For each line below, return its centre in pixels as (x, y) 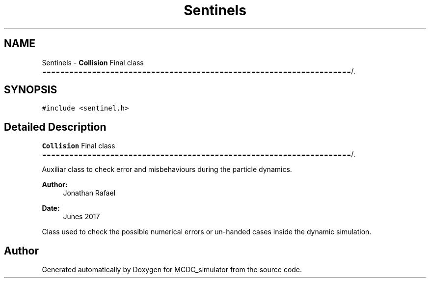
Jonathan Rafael (89, 193)
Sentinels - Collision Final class (93, 62)
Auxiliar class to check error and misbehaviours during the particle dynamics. (167, 169)
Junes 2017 (81, 217)
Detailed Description (55, 127)
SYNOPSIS (31, 90)
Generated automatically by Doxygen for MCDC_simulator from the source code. (172, 270)
